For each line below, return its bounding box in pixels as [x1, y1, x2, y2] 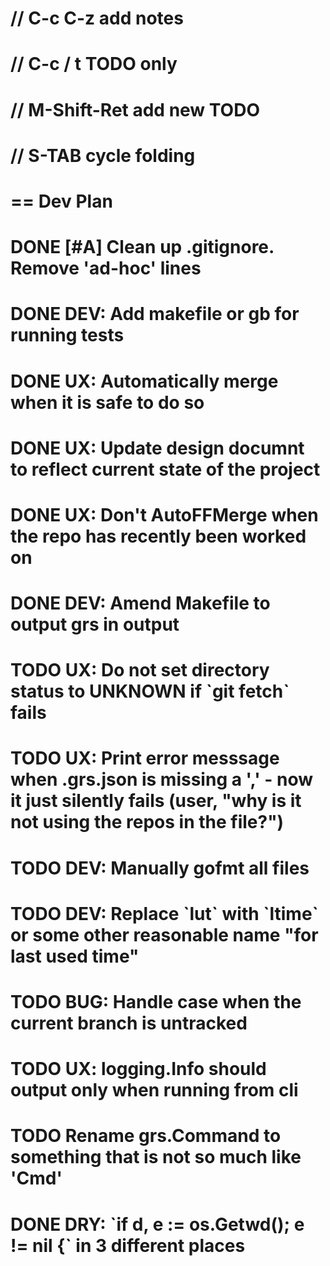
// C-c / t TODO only [10, 53, 178, 76]
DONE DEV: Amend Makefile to [10, 592, 271, 615]
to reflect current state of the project [10, 458, 321, 481]
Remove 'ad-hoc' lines [10, 257, 202, 280]
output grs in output [10, 613, 180, 636]
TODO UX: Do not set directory [10, 659, 270, 682]
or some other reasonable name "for [10, 923, 319, 946]
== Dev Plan [10, 190, 113, 212]
